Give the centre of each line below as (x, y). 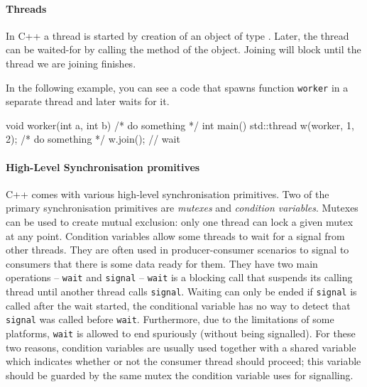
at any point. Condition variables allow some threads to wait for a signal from (175, 235)
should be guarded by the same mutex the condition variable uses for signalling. (180, 375)
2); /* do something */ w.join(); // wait (93, 139)
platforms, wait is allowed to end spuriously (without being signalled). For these (181, 333)
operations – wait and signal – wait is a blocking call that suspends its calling (179, 277)
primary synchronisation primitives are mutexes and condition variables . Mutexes (182, 208)
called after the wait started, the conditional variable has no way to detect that (178, 305)
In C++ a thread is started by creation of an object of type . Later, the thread (177, 35)
